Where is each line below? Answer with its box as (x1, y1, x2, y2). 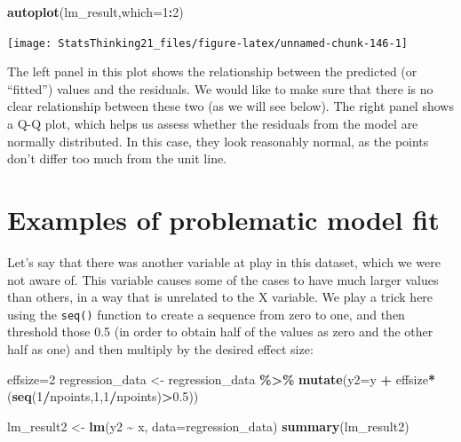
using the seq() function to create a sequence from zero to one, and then (7, 304, 405, 323)
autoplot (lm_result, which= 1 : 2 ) (7, 3, 184, 20)
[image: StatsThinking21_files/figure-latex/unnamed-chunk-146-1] (7, 36, 409, 50)
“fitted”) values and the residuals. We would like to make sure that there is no (7, 79, 433, 98)
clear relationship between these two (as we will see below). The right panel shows (7, 97, 454, 115)
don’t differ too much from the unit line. (7, 149, 227, 168)
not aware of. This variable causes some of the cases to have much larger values (7, 270, 439, 288)
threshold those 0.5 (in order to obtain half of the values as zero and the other (7, 322, 433, 341)
